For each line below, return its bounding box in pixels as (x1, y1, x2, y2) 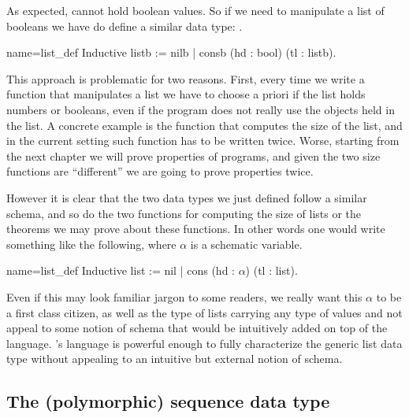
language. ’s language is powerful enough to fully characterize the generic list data (6, 335, 403, 351)
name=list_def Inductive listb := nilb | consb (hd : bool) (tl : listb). (6, 44, 336, 61)
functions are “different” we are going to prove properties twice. (6, 163, 314, 179)
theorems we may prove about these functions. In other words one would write (6, 220, 385, 237)
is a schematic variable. (190, 235, 303, 252)
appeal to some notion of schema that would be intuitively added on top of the (6, 320, 388, 336)
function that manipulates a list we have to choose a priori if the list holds (6, 86, 366, 102)
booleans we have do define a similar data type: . (6, 17, 243, 34)
